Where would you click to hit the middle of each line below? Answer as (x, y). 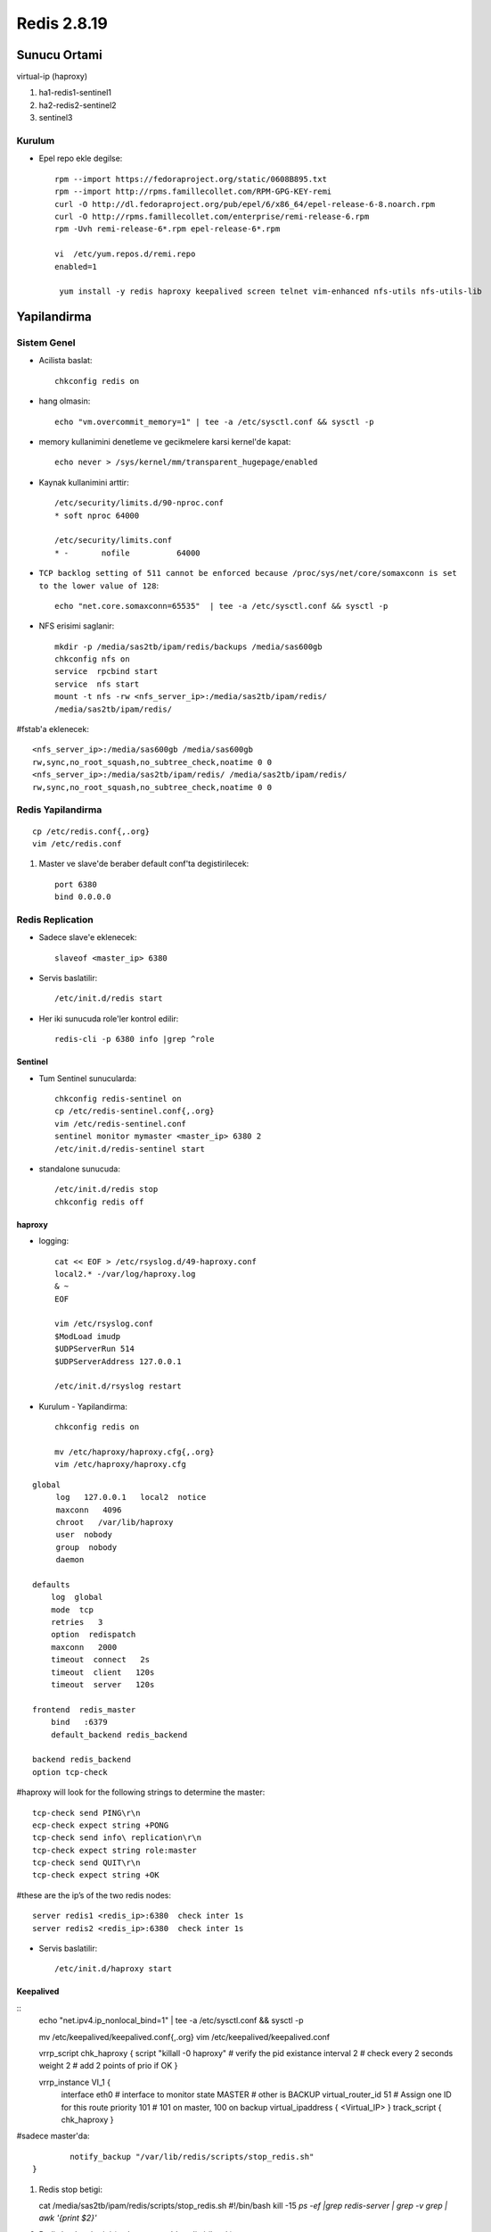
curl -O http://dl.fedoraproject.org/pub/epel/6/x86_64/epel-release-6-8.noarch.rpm (245, 204)
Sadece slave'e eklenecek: (88, 937)
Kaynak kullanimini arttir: (84, 482)
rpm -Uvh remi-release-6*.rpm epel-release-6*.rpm (168, 229)
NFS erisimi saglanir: (77, 626)
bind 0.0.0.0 (83, 897)
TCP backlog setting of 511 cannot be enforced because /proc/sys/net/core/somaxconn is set (248, 573)
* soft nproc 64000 (97, 515)
